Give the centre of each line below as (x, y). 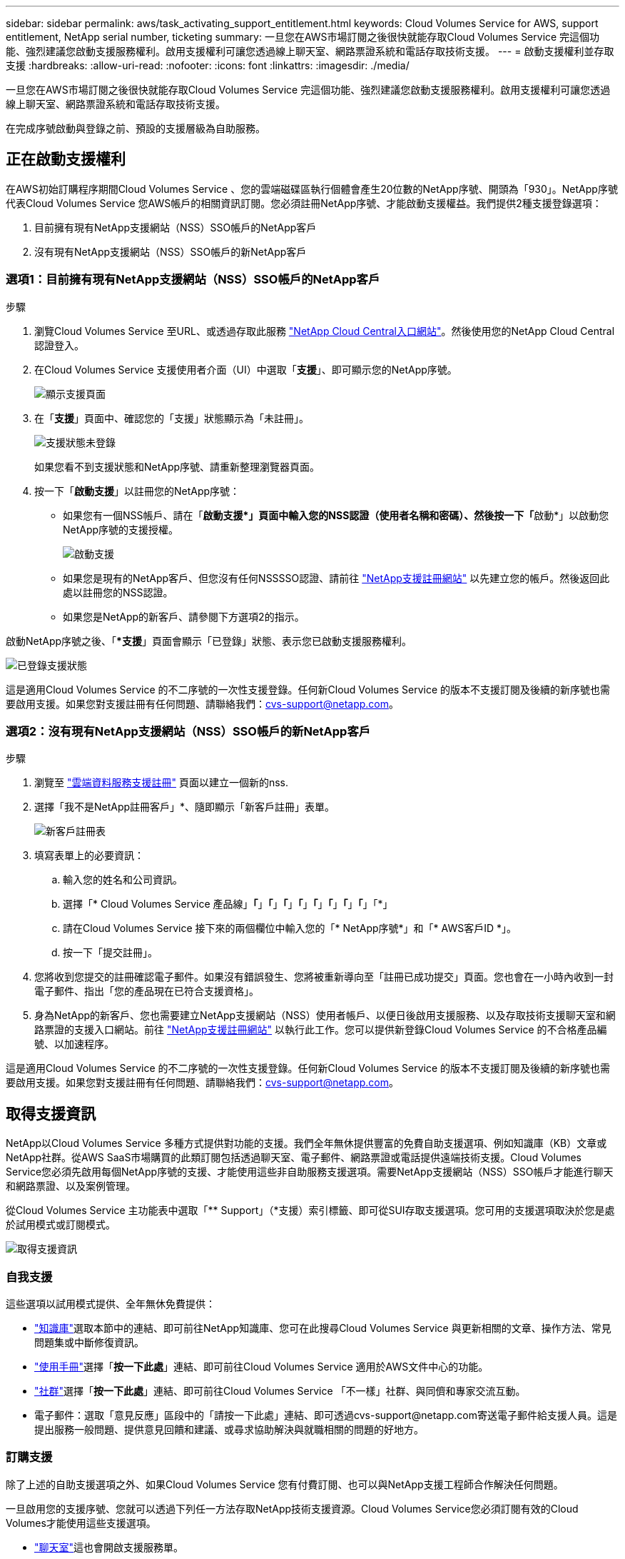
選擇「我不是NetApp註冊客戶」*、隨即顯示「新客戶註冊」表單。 (185, 807)
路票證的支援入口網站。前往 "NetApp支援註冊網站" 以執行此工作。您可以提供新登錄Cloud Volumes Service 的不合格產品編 (321, 1030)
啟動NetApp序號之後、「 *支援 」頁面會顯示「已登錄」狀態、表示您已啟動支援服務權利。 (209, 641)
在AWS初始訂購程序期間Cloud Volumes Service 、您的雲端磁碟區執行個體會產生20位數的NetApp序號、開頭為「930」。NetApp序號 (312, 189)
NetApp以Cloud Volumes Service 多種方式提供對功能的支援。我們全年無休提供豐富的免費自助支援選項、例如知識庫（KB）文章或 (306, 1143)
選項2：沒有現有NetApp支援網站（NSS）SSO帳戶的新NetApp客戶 (188, 731)
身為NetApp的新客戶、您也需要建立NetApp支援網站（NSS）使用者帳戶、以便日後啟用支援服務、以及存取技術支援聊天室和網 (325, 1016)
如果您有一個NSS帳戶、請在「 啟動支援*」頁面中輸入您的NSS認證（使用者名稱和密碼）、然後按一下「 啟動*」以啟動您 (336, 515)
